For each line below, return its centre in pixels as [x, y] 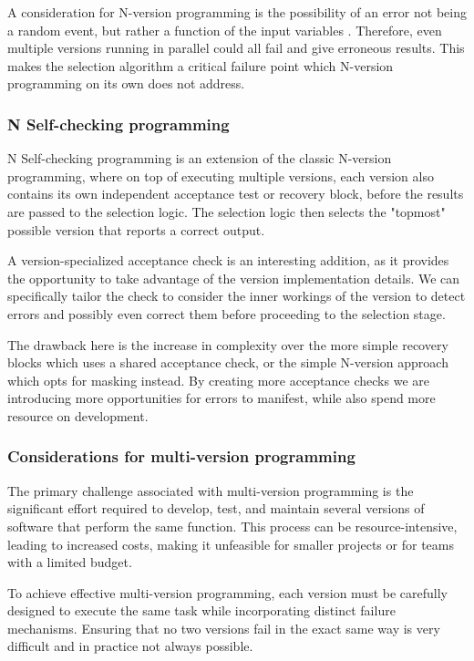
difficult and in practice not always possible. [130, 646]
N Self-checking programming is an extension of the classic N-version [200, 158]
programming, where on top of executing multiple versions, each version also [221, 176]
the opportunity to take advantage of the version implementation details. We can [234, 278]
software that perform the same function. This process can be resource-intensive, [232, 526]
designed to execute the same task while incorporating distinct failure [201, 610]
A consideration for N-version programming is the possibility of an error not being [237, 12]
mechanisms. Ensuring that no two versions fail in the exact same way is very [224, 628]
